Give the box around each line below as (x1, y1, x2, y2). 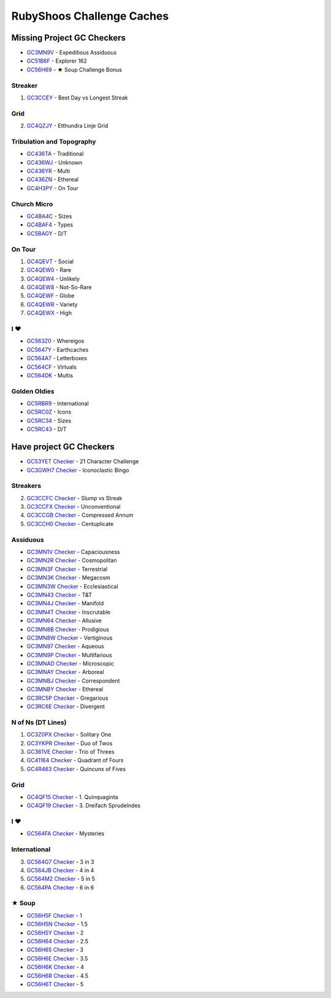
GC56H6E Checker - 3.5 (26, 954, 88, 962)
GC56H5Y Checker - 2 (26, 929, 84, 936)
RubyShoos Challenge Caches (11, 9, 169, 23)
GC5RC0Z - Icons (26, 408, 72, 416)
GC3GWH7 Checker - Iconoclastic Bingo (26, 466, 129, 474)
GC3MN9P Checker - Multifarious (26, 651, 113, 659)
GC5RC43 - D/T (26, 425, 67, 433)
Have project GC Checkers (11, 442, 115, 452)
